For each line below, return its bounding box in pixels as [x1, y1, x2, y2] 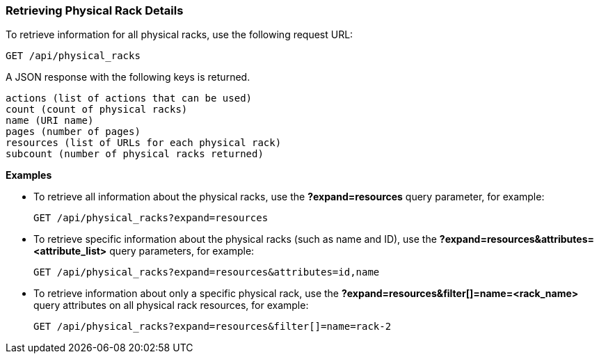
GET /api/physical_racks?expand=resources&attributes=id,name [33, 266, 380, 278]
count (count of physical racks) [6, 104, 188, 115]
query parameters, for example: [109, 245, 255, 257]
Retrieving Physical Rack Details [6, 3, 184, 17]
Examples [6, 169, 52, 182]
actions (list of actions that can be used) [6, 93, 253, 104]
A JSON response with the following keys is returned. [6, 71, 250, 83]
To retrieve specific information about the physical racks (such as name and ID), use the [33, 233, 437, 246]
